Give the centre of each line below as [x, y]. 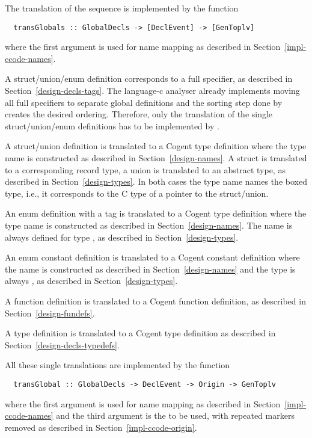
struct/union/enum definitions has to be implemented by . [112, 125]
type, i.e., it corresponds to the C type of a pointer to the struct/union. [137, 193]
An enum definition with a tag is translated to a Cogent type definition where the [156, 213]
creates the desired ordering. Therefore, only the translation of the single [139, 114]
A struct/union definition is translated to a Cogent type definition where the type [156, 146]
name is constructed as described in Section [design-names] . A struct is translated [156, 158]
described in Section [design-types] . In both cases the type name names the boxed [156, 181]
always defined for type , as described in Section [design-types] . [122, 237]
